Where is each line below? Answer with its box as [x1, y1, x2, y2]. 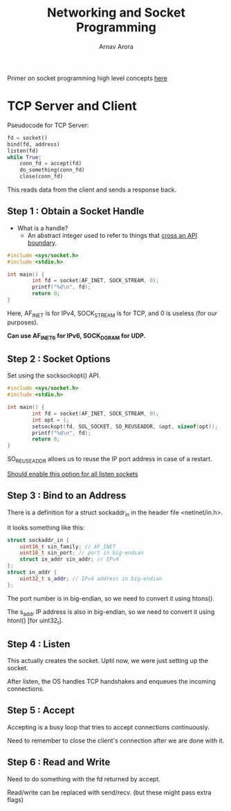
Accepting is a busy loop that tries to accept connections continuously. [7, 723, 210, 731]
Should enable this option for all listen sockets [7, 470, 138, 478]
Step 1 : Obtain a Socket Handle [7, 205, 145, 217]
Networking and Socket [47, 5, 185, 21]
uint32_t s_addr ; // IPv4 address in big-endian [19, 575, 163, 582]
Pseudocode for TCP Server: [7, 121, 89, 129]
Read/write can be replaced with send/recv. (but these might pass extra [7, 788, 212, 796]
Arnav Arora [99, 42, 133, 50]
